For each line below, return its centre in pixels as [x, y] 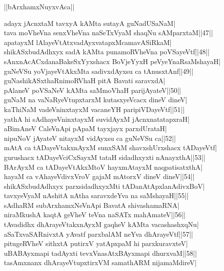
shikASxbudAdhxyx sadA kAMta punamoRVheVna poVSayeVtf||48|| [107, 52]
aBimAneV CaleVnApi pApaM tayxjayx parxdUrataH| [85, 128]
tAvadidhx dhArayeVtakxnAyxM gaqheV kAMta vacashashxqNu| [102, 224]
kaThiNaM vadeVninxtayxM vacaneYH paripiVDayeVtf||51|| [94, 109]
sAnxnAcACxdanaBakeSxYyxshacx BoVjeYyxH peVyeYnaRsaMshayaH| [112, 61]
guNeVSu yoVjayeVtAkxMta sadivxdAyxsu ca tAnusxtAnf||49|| [99, 71]
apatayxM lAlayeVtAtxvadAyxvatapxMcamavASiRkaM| [88, 42]
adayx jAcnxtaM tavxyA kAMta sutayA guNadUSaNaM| [90, 23]
